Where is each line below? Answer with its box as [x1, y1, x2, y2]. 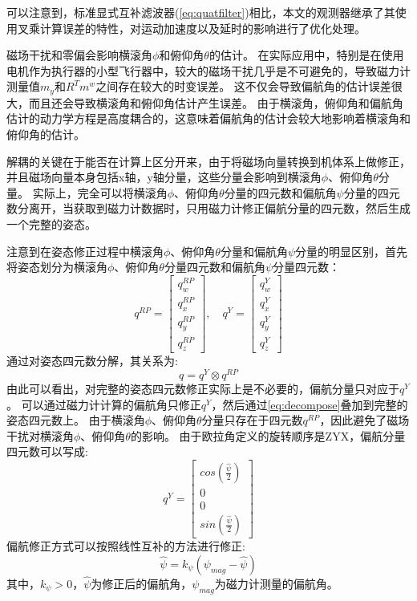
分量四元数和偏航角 [164, 258, 265, 275]
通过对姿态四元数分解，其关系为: [6, 352, 178, 369]
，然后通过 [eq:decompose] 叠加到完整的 [211, 396, 408, 412]
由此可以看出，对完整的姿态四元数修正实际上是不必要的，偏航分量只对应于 [6, 380, 399, 397]
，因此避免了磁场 [319, 412, 410, 428]
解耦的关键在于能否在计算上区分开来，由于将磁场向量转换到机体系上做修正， [6, 152, 411, 169]
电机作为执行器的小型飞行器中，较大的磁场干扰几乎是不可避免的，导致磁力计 [6, 62, 411, 79]
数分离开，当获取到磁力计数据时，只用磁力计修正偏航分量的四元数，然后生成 [6, 200, 411, 217]
